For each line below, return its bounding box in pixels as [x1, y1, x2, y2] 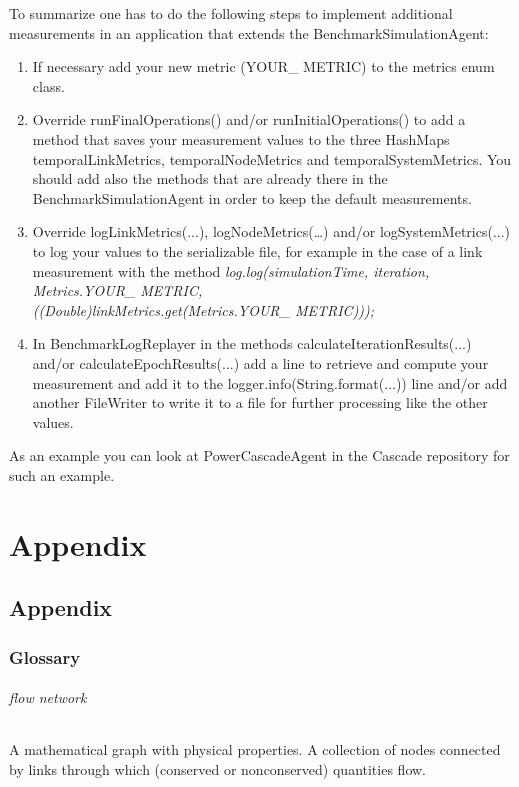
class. [32, 75, 65, 96]
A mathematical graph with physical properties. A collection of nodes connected [9, 739, 501, 760]
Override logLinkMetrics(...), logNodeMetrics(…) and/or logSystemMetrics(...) [32, 221, 511, 242]
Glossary [9, 644, 81, 669]
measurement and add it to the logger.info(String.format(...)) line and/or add [32, 372, 508, 393]
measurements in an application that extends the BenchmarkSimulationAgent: [9, 22, 489, 43]
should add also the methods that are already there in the [32, 168, 388, 189]
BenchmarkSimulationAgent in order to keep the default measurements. [32, 187, 472, 208]
